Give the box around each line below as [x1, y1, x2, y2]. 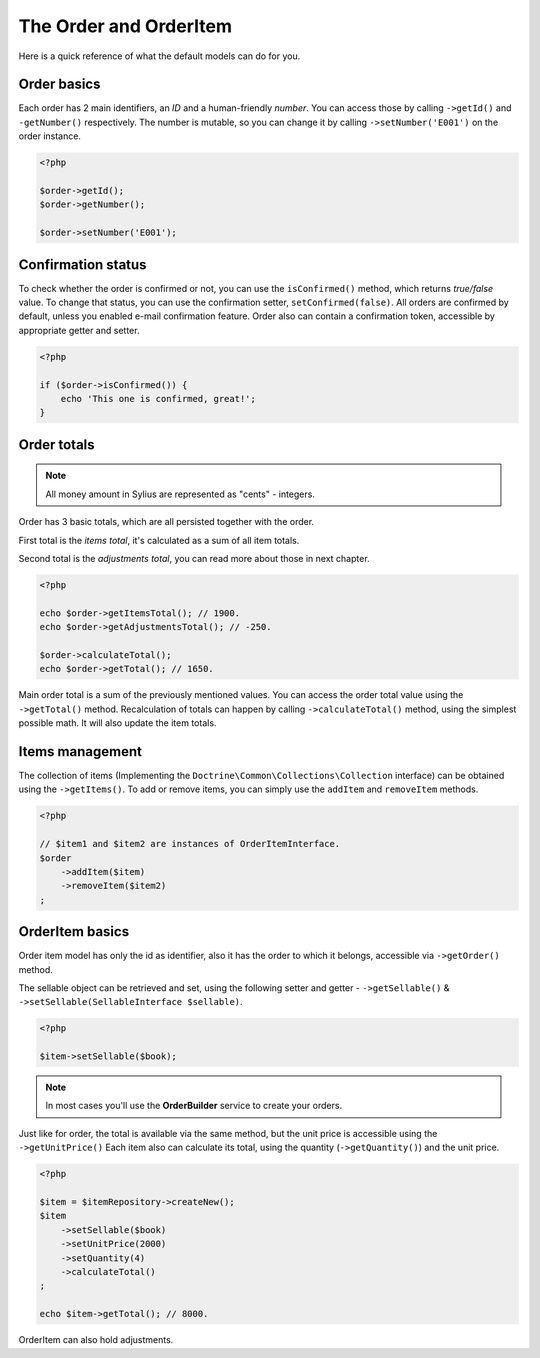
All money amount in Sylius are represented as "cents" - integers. [45, 488, 315, 500]
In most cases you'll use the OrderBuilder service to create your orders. [45, 1100, 343, 1112]
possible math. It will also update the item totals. [18, 717, 217, 729]
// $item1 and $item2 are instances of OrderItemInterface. [39, 838, 341, 850]
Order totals [18, 436, 95, 453]
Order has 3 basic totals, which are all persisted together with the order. [18, 516, 315, 528]
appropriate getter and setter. [18, 324, 140, 336]
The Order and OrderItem [18, 15, 233, 37]
